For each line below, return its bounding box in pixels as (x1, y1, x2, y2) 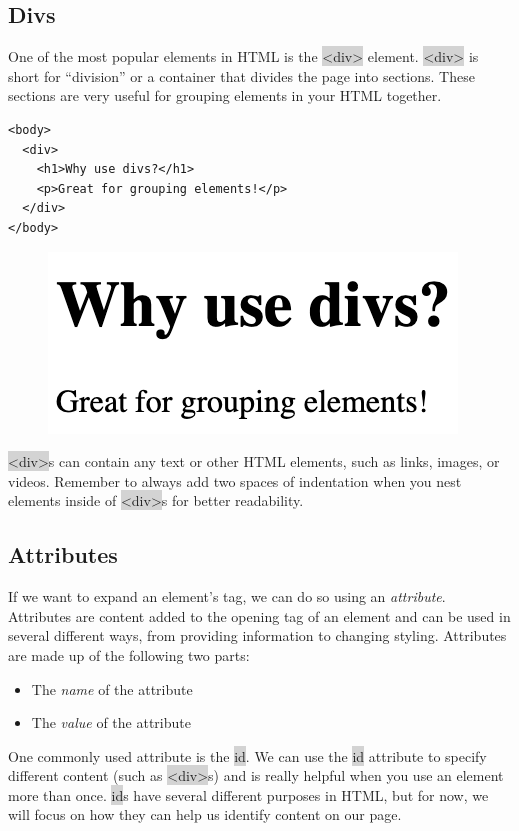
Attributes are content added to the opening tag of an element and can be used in (8, 605, 511, 626)
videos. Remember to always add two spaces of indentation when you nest (8, 470, 462, 491)
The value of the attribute (31, 712, 191, 733)
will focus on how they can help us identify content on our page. (8, 804, 402, 825)
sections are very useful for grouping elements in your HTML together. (8, 85, 442, 106)
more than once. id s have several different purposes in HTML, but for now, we (8, 784, 489, 805)
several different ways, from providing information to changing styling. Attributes (8, 625, 507, 646)
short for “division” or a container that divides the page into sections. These (8, 65, 475, 86)
